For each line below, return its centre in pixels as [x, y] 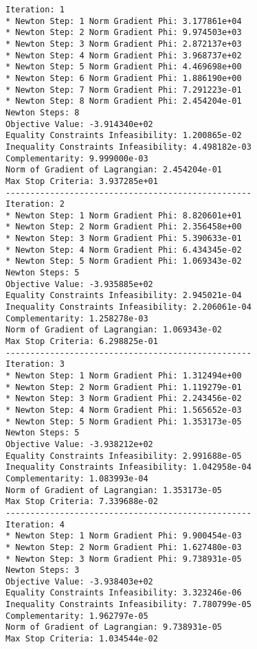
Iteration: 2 [35, 204]
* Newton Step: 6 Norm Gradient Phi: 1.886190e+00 [124, 78]
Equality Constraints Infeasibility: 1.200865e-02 [124, 136]
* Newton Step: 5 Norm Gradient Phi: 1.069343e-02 [124, 261]
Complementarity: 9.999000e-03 [77, 158]
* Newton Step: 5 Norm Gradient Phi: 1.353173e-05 [124, 421]
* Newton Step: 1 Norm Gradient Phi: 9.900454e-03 [124, 536]
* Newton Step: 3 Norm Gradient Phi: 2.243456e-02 [124, 399]
